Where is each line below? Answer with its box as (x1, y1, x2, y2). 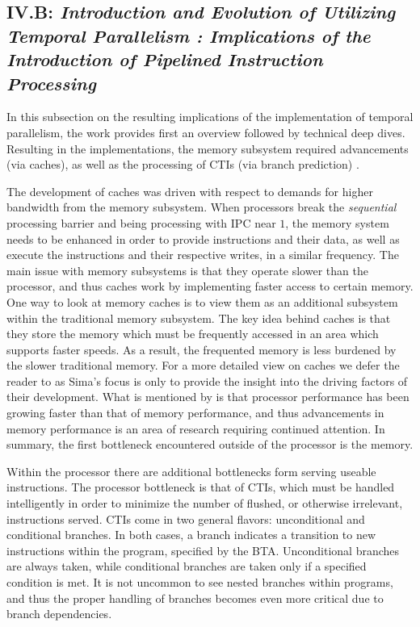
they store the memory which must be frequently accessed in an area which (6, 325, 379, 342)
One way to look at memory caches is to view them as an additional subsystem (6, 293, 398, 310)
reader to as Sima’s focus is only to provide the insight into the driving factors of (6, 372, 408, 389)
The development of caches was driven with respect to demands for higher (6, 182, 373, 199)
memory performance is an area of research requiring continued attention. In (6, 420, 385, 437)
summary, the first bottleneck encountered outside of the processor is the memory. (6, 436, 414, 453)
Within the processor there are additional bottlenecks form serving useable (6, 462, 376, 479)
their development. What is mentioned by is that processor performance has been (6, 388, 409, 405)
